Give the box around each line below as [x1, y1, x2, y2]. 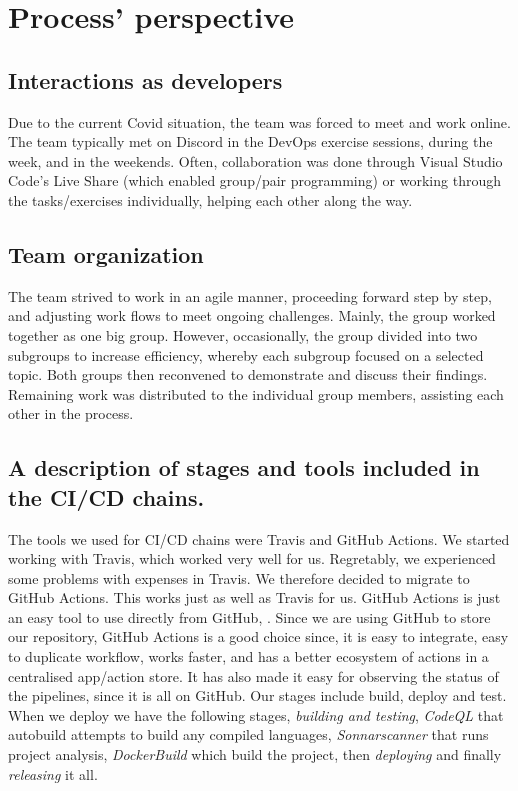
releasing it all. [8, 763, 98, 784]
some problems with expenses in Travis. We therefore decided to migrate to [8, 567, 470, 588]
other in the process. [8, 403, 134, 424]
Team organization [8, 238, 204, 269]
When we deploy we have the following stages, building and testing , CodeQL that [8, 704, 504, 725]
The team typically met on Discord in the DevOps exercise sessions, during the [8, 131, 493, 152]
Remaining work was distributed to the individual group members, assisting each [8, 383, 504, 404]
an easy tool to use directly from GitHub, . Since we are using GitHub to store [8, 606, 491, 627]
